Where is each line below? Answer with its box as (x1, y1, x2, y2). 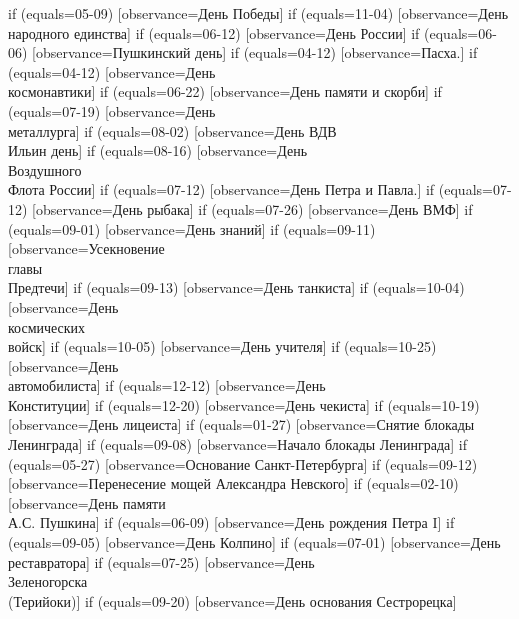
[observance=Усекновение (8, 238, 165, 259)
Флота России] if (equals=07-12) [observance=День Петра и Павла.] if (8, 179, 435, 200)
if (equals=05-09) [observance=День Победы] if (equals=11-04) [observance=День (8, 3, 509, 23)
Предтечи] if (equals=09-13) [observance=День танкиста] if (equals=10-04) (8, 277, 465, 298)
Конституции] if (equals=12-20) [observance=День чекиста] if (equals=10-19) (8, 394, 480, 415)
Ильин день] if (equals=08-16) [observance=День (8, 140, 308, 161)
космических (8, 316, 86, 337)
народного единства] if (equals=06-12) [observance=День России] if (8, 22, 420, 43)
